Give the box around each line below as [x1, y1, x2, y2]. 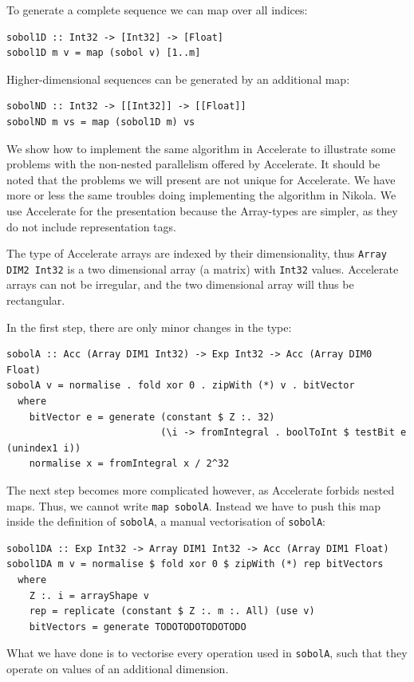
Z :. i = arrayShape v [29, 589, 149, 601]
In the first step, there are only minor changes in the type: [6, 318, 292, 335]
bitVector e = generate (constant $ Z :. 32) [29, 411, 275, 423]
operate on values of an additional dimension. [6, 660, 229, 677]
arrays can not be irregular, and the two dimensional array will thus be [6, 276, 354, 293]
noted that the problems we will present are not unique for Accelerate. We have [6, 171, 396, 187]
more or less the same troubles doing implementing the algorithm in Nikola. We [6, 187, 396, 203]
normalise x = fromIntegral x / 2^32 [29, 458, 230, 470]
